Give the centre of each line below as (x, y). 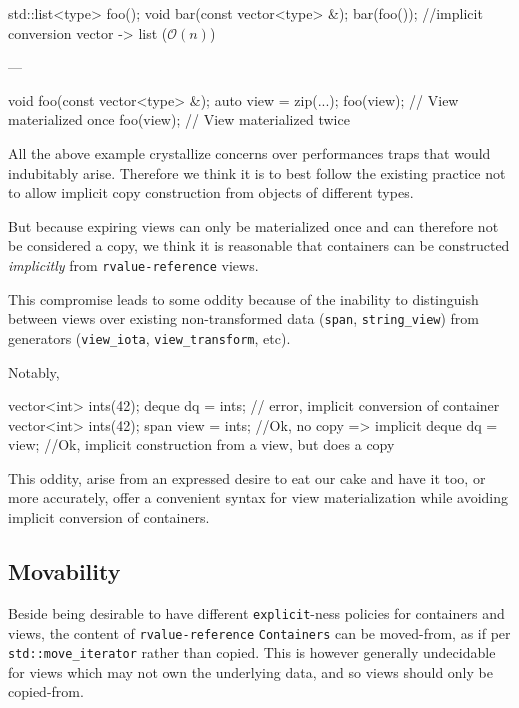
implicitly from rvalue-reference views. (133, 264)
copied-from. (46, 691)
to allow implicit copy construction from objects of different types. (211, 192)
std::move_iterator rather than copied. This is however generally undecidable (252, 652)
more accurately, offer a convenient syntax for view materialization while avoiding (258, 497)
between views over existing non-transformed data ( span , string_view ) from (243, 318)
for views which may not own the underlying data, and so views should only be (250, 671)
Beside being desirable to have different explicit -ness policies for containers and (256, 612)
